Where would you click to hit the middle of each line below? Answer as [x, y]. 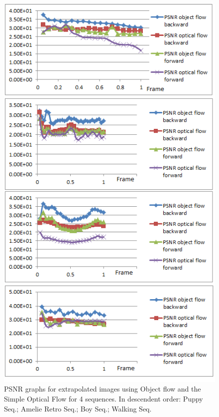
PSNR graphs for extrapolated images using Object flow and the [103, 389]
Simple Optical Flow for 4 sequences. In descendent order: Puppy [104, 399]
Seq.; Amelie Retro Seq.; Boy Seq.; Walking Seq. [78, 408]
